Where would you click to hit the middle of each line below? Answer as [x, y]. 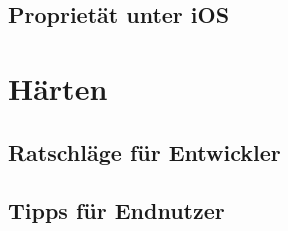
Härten [58, 87]
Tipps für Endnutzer [116, 210]
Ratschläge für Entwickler [144, 151]
